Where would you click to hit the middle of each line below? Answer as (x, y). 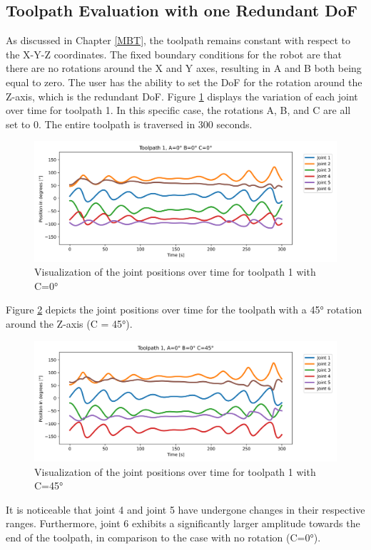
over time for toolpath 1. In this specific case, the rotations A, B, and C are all (178, 110)
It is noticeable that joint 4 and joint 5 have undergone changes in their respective (185, 509)
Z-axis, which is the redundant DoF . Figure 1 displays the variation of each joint (182, 96)
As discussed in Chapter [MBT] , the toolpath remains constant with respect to (178, 40)
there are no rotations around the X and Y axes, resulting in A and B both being (184, 68)
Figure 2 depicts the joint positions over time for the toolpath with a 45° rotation (184, 310)
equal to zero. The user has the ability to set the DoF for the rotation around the (184, 82)
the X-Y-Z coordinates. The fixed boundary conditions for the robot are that (174, 54)
